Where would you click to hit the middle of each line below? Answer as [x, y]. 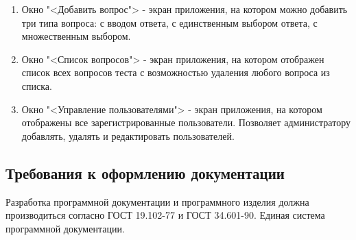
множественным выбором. [76, 36]
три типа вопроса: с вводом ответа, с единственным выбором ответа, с [169, 22]
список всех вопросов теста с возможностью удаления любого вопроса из [176, 72]
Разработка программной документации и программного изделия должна [157, 201]
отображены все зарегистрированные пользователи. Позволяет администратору [186, 122]
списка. [37, 85]
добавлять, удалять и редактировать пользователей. [128, 135]
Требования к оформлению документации [145, 172]
